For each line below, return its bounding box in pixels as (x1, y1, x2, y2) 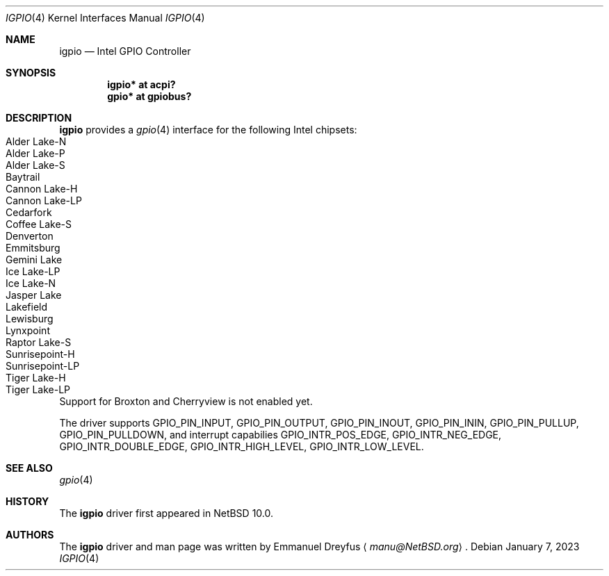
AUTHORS (6, 529, 54, 541)
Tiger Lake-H (6, 372, 66, 384)
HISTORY (6, 495, 49, 507)
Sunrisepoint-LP (6, 360, 80, 372)
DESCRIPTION (6, 112, 72, 124)
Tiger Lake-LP (6, 384, 70, 395)
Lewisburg (6, 313, 54, 324)
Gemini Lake (6, 254, 63, 265)
